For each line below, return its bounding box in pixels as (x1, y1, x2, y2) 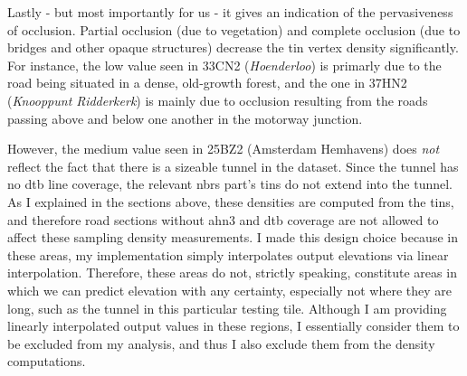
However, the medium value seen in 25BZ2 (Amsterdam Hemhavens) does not (7, 139, 440, 158)
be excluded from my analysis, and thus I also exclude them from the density (7, 334, 435, 352)
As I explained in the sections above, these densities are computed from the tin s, (7, 192, 454, 211)
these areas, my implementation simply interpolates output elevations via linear (7, 245, 449, 264)
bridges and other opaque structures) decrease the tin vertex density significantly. (7, 38, 459, 57)
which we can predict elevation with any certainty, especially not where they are (7, 280, 452, 299)
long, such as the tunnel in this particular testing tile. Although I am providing (7, 298, 447, 317)
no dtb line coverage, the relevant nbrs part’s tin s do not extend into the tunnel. (7, 174, 453, 193)
